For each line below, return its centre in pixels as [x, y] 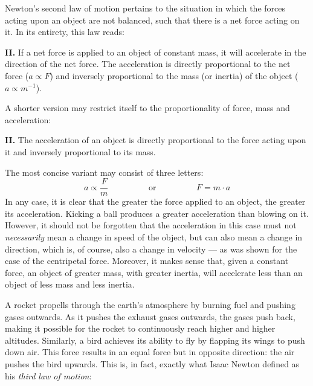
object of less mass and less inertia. [70, 284]
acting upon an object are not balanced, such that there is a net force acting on [152, 20]
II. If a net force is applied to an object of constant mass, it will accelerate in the [156, 52]
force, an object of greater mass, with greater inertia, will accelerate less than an [154, 272]
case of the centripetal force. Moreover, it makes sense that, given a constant [147, 261]
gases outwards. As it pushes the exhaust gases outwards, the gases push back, [150, 316]
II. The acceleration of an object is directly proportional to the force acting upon [156, 140]
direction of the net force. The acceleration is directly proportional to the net [148, 64]
